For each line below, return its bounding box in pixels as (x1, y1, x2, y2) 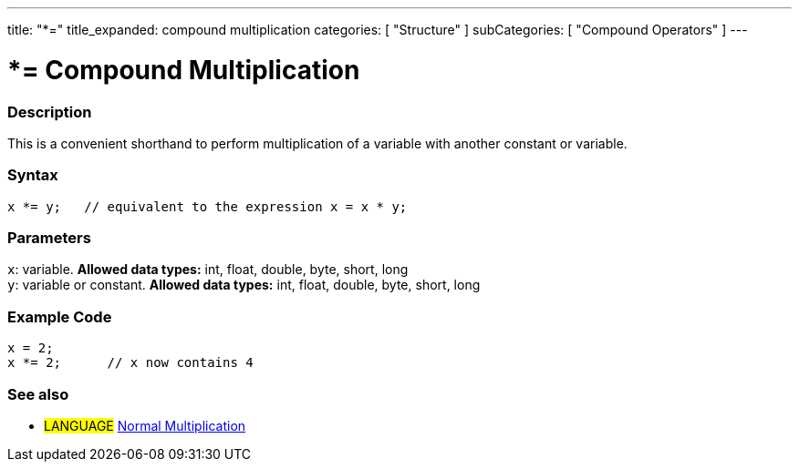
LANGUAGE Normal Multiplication (44, 417, 246, 433)
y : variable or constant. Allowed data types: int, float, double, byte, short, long (7, 277, 481, 293)
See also (7, 384, 69, 403)
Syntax (7, 166, 58, 185)
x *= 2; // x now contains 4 (7, 355, 254, 371)
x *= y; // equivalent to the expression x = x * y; (7, 199, 408, 214)
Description (7, 102, 92, 121)
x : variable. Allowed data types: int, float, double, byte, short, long (7, 261, 409, 278)
